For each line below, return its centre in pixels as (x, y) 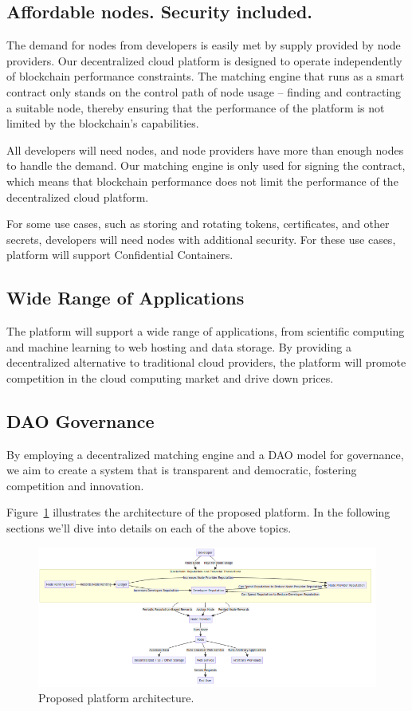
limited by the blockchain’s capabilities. (103, 123)
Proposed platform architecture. (116, 698)
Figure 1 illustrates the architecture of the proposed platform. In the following (198, 512)
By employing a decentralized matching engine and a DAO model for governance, (205, 454)
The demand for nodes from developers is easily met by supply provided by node (204, 45)
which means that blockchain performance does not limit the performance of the (202, 181)
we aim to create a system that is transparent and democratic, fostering (182, 470)
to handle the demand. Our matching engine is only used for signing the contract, (206, 165)
